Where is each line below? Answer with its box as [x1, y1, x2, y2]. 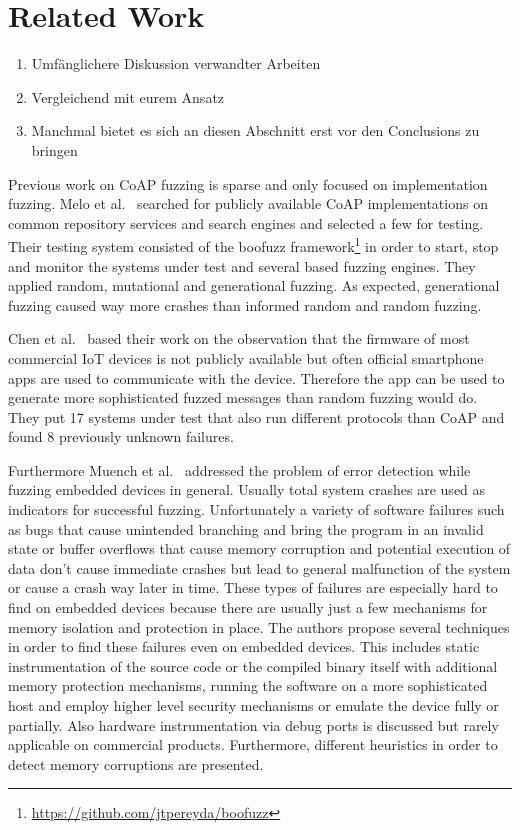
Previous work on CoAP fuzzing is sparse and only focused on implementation [8, 173, 488, 194]
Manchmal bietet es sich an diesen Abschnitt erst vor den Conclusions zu [31, 120, 480, 141]
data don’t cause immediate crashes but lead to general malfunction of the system [8, 557, 511, 578]
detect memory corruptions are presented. [8, 753, 264, 774]
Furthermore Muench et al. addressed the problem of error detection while [8, 459, 471, 480]
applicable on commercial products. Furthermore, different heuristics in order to [8, 734, 498, 755]
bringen [31, 139, 78, 160]
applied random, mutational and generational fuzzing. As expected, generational [8, 275, 500, 296]
